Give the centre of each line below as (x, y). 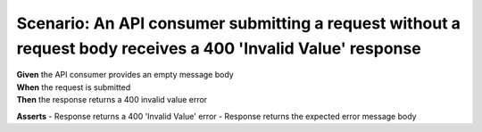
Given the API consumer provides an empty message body (125, 75)
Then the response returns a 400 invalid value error (112, 100)
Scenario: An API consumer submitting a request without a (239, 23)
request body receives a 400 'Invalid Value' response (219, 48)
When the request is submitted (74, 87)
